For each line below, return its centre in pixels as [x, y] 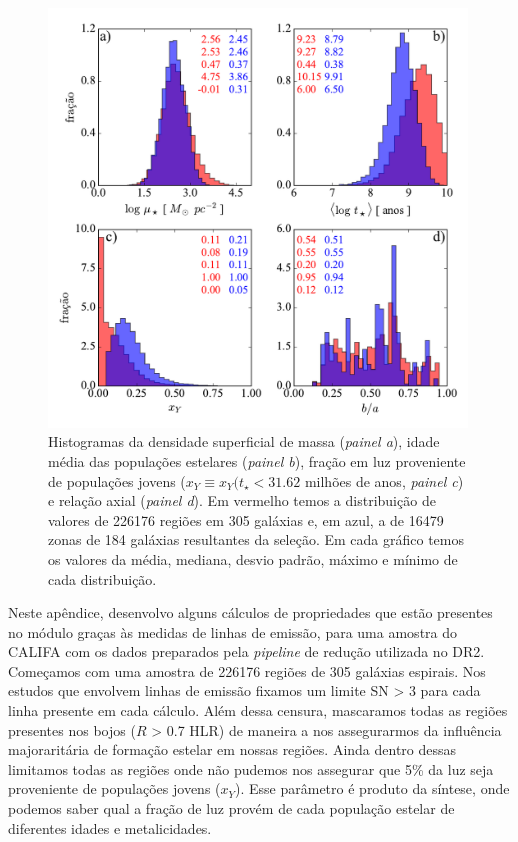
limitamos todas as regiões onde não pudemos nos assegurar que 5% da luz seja [251, 768]
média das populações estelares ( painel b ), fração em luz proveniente [257, 460]
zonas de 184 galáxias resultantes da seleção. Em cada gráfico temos [256, 539]
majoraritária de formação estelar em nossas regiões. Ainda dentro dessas [232, 749]
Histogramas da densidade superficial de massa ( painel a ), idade [244, 441]
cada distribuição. [102, 578]
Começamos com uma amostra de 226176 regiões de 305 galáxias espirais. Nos [247, 670]
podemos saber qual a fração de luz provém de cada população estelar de [231, 808]
